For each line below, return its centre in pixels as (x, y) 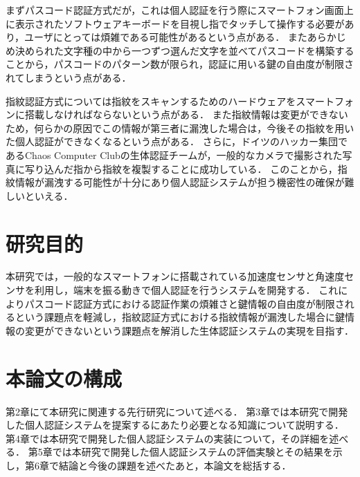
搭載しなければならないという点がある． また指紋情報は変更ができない (186, 114)
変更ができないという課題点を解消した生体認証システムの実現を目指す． (189, 330)
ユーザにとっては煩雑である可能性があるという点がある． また (166, 37)
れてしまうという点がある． (69, 77)
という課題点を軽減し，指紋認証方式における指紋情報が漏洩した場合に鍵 (180, 317)
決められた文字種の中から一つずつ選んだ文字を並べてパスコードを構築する (184, 50)
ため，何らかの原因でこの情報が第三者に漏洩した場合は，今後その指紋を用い (180, 128)
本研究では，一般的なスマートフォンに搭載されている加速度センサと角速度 (175, 276)
